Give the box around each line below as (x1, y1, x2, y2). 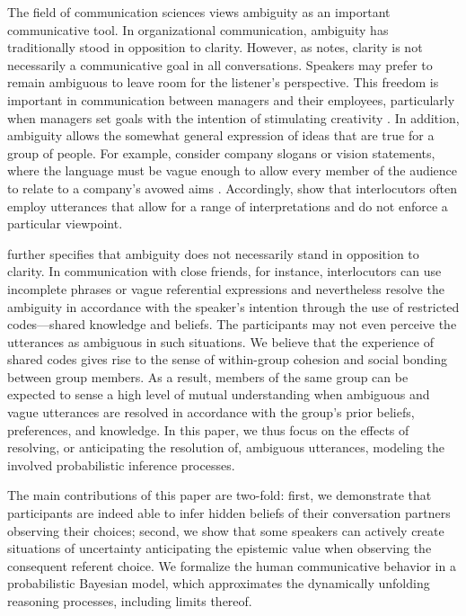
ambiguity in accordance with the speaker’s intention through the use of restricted (7, 297, 460, 316)
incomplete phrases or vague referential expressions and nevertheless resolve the (7, 279, 444, 298)
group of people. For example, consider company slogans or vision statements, (7, 143, 435, 162)
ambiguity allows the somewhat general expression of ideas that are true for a (7, 126, 435, 145)
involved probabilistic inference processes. (7, 455, 235, 474)
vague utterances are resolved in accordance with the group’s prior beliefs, (7, 403, 415, 422)
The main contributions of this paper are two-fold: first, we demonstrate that (7, 486, 432, 504)
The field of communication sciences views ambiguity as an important (7, 3, 391, 21)
